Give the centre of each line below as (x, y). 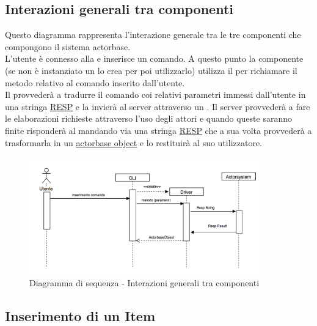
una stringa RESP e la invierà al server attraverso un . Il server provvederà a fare (158, 106)
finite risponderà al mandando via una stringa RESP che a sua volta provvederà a (158, 130)
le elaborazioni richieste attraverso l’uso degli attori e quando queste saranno (149, 118)
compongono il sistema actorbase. (68, 46)
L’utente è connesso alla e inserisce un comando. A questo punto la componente (154, 58)
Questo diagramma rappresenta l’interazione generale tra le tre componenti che (153, 35)
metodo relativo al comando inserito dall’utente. (95, 82)
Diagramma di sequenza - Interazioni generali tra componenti (144, 282)
